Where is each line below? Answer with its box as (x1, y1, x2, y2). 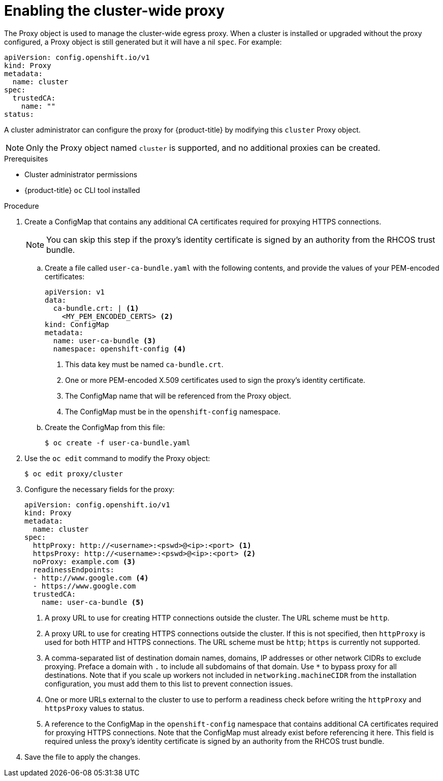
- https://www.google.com (33, 581, 136, 590)
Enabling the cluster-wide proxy (4, 2, 225, 19)
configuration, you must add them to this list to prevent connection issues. (45, 679, 293, 688)
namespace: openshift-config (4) (53, 344, 186, 353)
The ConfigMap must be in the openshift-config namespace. (65, 407, 280, 416)
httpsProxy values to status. (45, 703, 145, 712)
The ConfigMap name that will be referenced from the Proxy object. (65, 391, 292, 400)
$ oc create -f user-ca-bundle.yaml (45, 438, 191, 447)
